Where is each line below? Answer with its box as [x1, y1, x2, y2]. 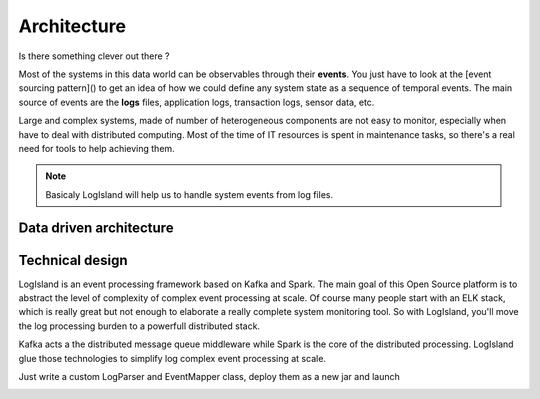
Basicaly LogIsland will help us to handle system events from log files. [45, 188, 334, 200]
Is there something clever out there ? [18, 50, 170, 62]
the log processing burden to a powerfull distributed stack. [18, 320, 260, 332]
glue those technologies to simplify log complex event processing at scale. [18, 352, 327, 364]
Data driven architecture [18, 220, 174, 237]
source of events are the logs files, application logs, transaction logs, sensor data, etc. [18, 96, 375, 108]
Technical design [18, 251, 129, 269]
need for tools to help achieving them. [18, 142, 175, 154]
